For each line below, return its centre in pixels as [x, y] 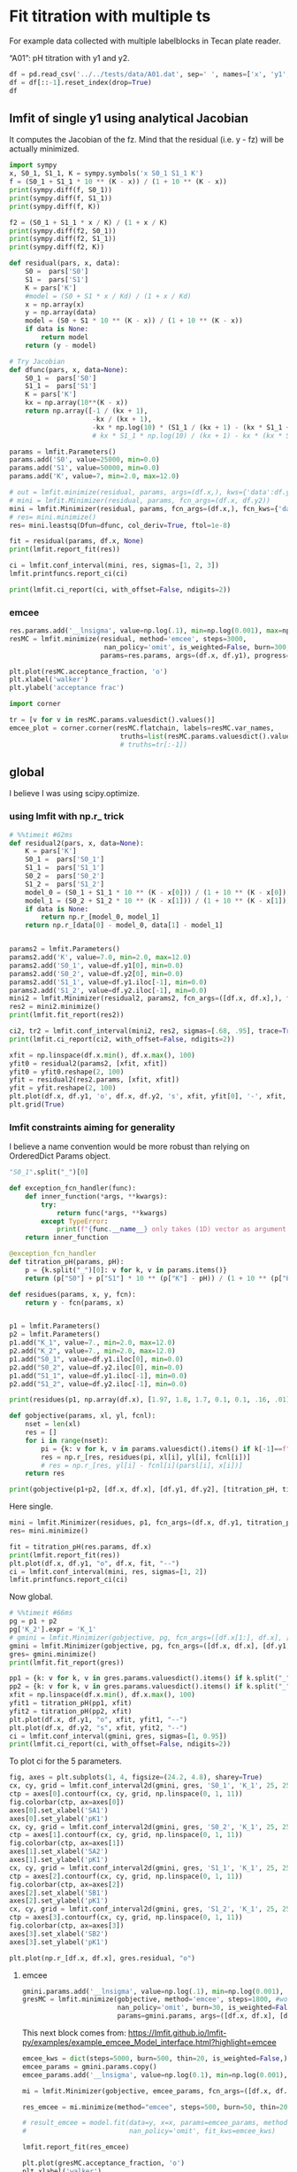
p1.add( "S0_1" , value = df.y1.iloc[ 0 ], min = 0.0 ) [96, 1359]
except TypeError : [75, 1221]
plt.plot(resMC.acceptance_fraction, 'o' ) [88, 671]
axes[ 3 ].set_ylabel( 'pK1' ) [59, 1942]
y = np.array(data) [61, 313]
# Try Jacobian [37, 361]
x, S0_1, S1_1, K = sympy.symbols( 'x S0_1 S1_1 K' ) [106, 174]
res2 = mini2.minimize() [55, 1007]
